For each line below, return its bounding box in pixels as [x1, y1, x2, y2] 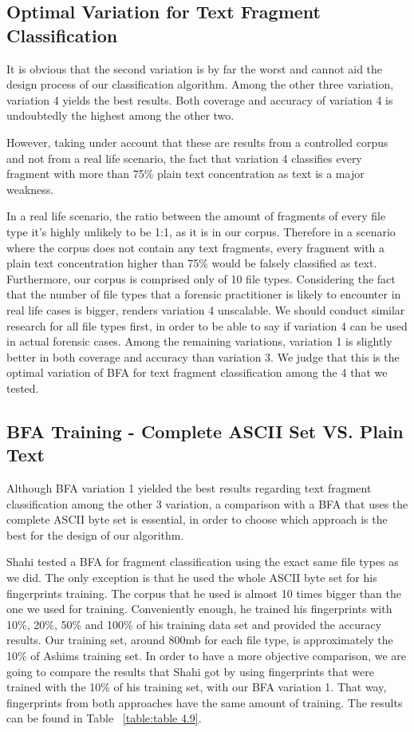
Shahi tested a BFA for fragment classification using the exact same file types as [6, 553, 399, 570]
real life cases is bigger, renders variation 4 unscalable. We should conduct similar [6, 301, 405, 318]
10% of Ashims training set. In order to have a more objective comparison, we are [6, 647, 406, 663]
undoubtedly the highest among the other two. [6, 107, 235, 124]
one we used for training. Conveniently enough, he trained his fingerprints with [6, 600, 392, 617]
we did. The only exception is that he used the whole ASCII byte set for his [6, 569, 377, 586]
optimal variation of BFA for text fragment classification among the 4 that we [6, 364, 388, 381]
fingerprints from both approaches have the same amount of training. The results [6, 694, 403, 710]
